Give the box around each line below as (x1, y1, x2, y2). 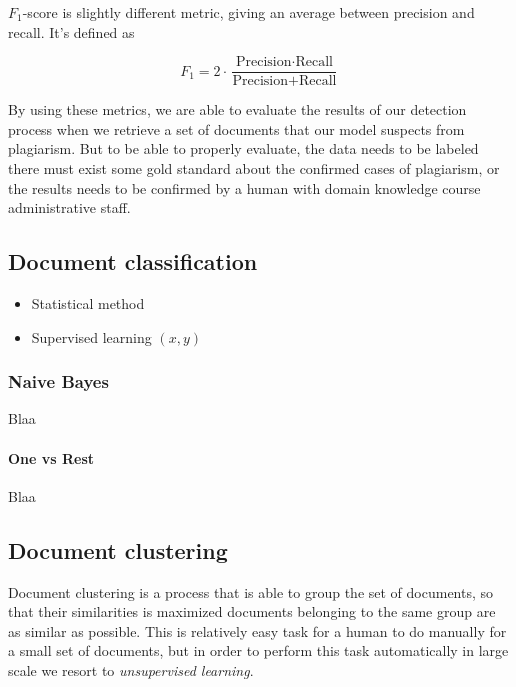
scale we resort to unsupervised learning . (8, 659, 254, 680)
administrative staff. (8, 197, 131, 218)
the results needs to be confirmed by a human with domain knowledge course (8, 177, 481, 198)
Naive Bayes (8, 369, 109, 394)
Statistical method (31, 293, 145, 314)
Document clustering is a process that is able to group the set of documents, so (8, 581, 494, 602)
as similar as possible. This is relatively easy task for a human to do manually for (8, 620, 507, 641)
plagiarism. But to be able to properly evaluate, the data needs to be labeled (8, 138, 479, 159)
